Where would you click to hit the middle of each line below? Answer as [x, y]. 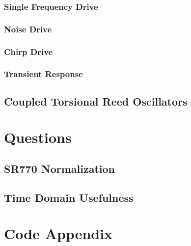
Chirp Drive [28, 51]
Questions [38, 137]
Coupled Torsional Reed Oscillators [96, 101]
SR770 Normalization [60, 168]
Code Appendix [58, 233]
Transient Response [43, 74]
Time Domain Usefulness [69, 197]
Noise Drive [28, 29]
